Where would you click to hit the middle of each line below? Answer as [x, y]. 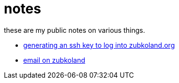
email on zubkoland [54, 60]
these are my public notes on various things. [75, 30]
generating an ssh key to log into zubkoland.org [99, 45]
